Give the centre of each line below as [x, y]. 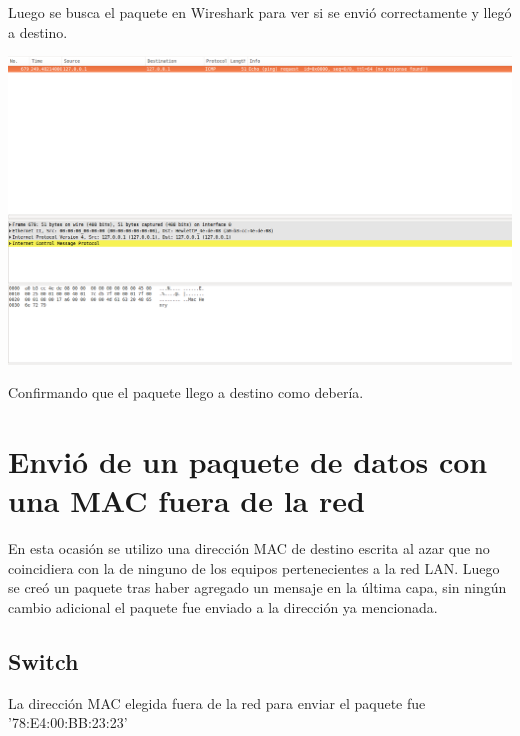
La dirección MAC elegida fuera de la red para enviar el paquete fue [217, 702]
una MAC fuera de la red [186, 500]
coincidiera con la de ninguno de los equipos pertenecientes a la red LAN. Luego [254, 567]
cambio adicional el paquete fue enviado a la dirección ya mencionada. [223, 607]
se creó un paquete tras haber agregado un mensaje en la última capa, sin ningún [257, 587]
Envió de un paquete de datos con [248, 461]
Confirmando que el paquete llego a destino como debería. [186, 392]
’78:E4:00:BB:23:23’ [68, 722]
